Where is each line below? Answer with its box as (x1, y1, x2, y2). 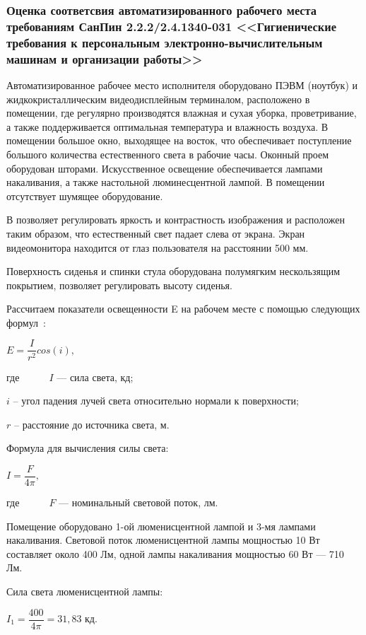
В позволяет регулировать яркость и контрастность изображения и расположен (6, 212, 345, 227)
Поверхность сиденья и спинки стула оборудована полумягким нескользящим (6, 264, 341, 279)
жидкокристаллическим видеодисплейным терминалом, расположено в (6, 91, 310, 106)
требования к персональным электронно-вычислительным (6, 33, 323, 51)
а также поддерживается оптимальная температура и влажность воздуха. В (6, 119, 329, 134)
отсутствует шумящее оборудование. (6, 188, 163, 203)
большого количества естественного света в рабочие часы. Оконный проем (6, 146, 329, 161)
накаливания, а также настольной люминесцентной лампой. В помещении (6, 175, 325, 190)
